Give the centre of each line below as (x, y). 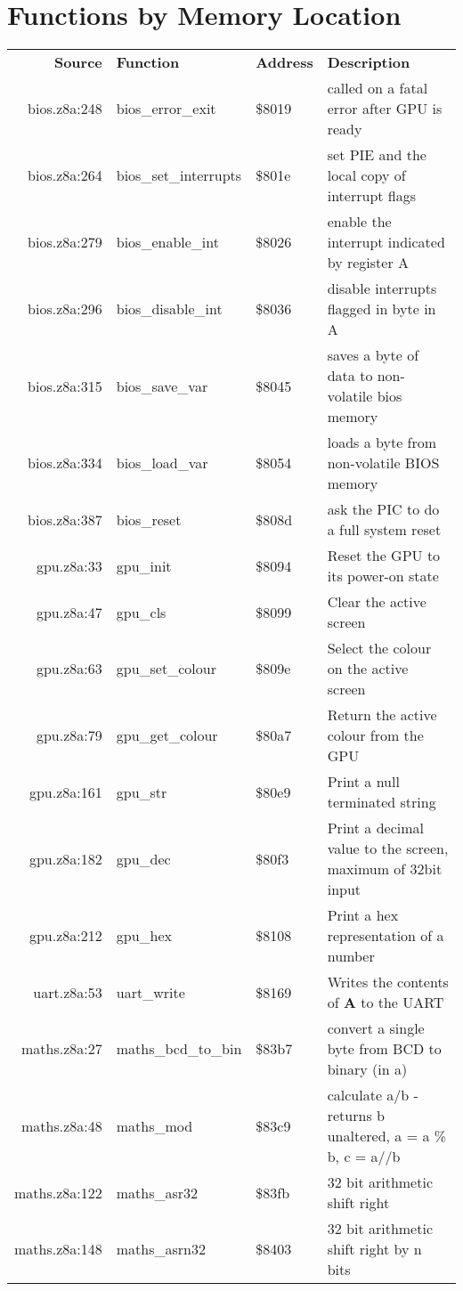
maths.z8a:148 (58, 1249)
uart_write (150, 992)
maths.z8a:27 (62, 1049)
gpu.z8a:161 (65, 792)
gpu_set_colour (166, 669)
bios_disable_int (169, 309)
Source (78, 62)
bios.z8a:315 (65, 386)
